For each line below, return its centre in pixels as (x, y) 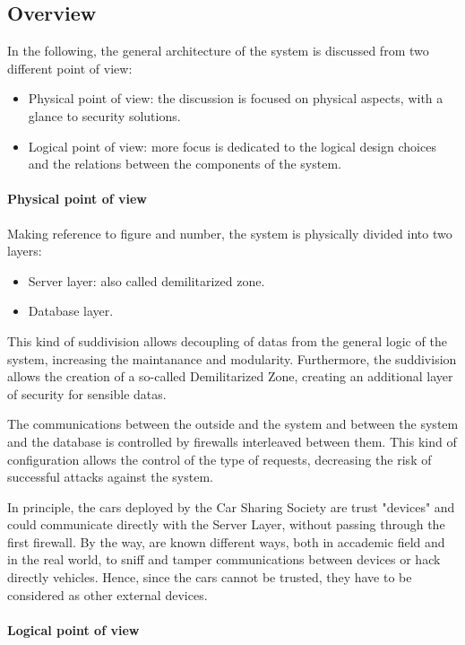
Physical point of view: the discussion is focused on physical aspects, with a (236, 98)
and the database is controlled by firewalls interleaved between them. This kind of (232, 441)
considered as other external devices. (108, 594)
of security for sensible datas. (87, 393)
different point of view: (70, 68)
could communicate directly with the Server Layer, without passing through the (226, 524)
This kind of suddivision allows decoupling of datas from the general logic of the (227, 340)
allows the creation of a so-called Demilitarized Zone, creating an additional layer (230, 376)
